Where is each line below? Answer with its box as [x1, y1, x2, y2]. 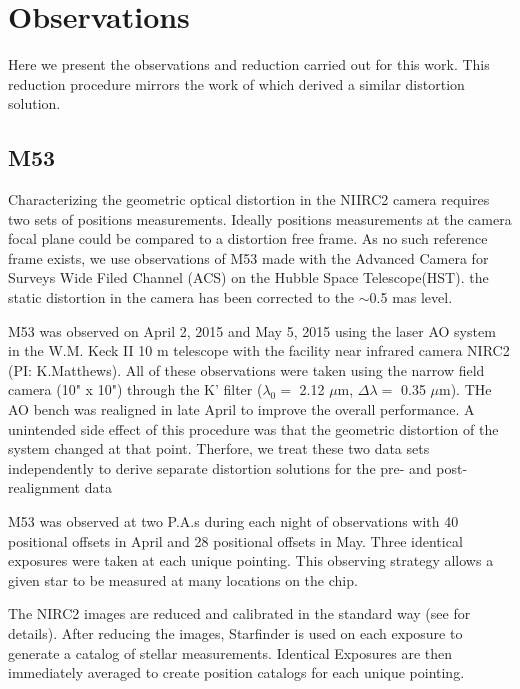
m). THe [439, 379, 492, 400]
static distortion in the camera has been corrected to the [8, 287, 355, 308]
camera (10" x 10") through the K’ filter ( [8, 379, 263, 400]
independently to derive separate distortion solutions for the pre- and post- [8, 457, 468, 478]
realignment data [8, 477, 112, 498]
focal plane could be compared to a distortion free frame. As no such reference [8, 228, 488, 249]
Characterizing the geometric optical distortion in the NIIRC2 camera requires [8, 189, 490, 210]
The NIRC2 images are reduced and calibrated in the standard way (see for [8, 603, 471, 624]
